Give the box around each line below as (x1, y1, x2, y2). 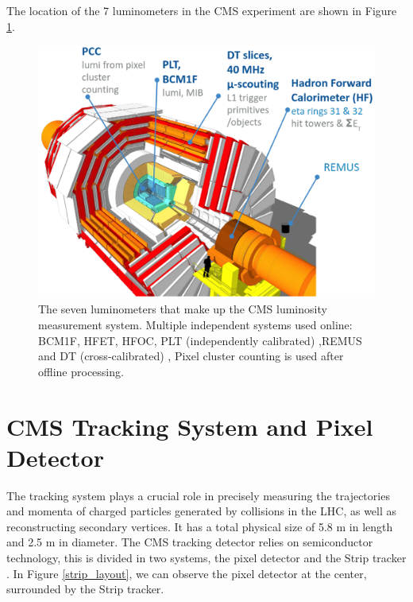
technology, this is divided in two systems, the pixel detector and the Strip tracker (6, 550, 407, 566)
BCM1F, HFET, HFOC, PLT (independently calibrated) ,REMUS (38, 332, 362, 348)
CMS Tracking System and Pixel (6, 410, 373, 442)
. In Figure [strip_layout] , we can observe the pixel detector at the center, (6, 565, 367, 581)
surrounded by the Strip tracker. (6, 581, 164, 597)
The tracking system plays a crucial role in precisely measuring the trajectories (6, 487, 390, 503)
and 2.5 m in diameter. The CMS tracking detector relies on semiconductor (6, 534, 373, 550)
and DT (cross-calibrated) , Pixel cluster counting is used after (38, 348, 344, 364)
